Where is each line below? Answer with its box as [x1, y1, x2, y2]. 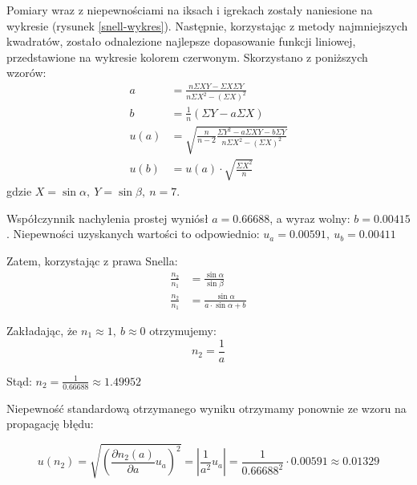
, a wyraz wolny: [269, 209, 350, 226]
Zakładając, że [6, 322, 78, 339]
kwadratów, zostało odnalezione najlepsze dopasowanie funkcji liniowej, [6, 33, 356, 50]
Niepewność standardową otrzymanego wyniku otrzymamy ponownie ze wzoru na [6, 399, 407, 416]
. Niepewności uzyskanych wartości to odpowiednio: [6, 225, 260, 242]
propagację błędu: [6, 415, 94, 432]
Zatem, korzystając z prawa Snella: [6, 252, 178, 269]
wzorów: [6, 64, 47, 81]
